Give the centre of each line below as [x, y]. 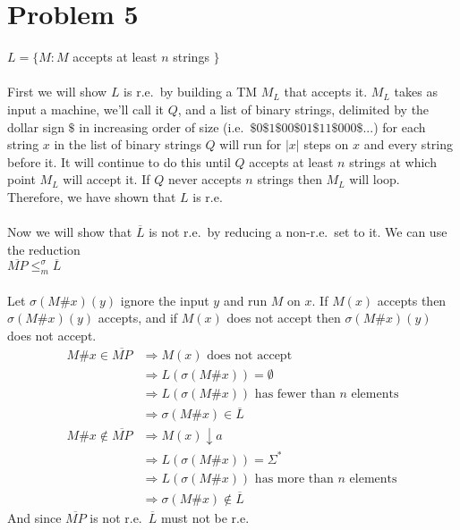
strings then [290, 179]
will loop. [375, 179]
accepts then [412, 300]
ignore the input [165, 300]
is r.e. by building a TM [191, 92]
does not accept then [284, 318]
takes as [416, 92]
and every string [408, 144]
